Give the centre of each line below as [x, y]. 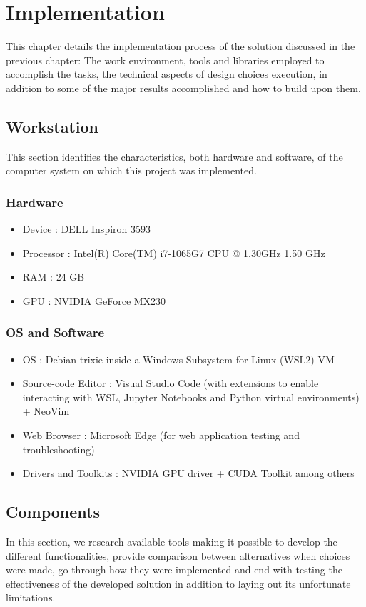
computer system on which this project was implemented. [131, 170]
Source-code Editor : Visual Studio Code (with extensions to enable [171, 383]
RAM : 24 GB [54, 277]
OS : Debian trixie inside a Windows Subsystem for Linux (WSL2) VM [178, 359]
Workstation [52, 126]
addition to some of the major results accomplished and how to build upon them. [183, 87]
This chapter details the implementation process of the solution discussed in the [181, 46]
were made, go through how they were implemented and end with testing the [174, 570]
